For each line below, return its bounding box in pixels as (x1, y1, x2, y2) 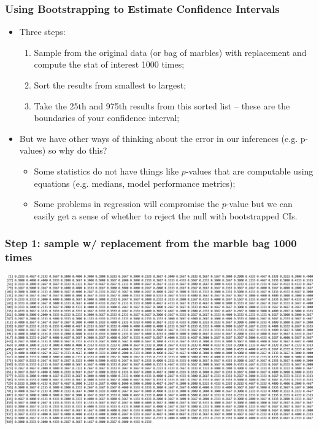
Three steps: (19, 25, 66, 38)
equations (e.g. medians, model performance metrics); (34, 176, 236, 189)
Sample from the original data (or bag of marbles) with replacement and (34, 45, 307, 58)
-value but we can (226, 197, 293, 210)
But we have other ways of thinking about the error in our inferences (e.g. (19, 132, 298, 144)
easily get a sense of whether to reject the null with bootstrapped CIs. (34, 209, 298, 222)
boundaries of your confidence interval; (34, 111, 180, 124)
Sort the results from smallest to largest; (34, 79, 186, 91)
